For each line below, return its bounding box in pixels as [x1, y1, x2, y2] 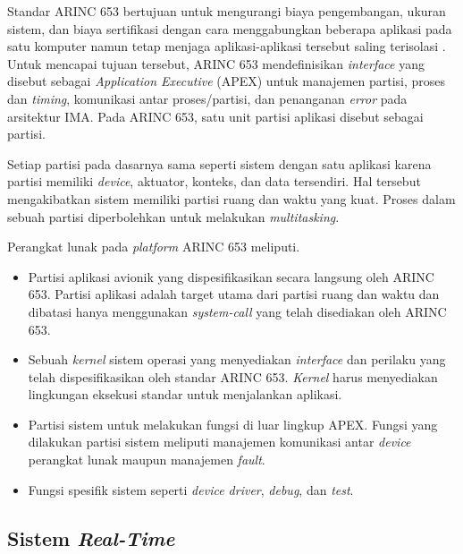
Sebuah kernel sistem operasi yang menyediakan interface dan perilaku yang [28, 350, 446, 369]
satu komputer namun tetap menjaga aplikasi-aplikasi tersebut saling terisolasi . [7, 37, 446, 55]
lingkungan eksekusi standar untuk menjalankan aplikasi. [28, 385, 342, 404]
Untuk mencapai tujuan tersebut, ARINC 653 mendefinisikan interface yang [7, 54, 425, 72]
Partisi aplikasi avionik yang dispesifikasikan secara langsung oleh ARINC [28, 267, 434, 286]
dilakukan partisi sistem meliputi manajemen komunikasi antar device [28, 432, 411, 451]
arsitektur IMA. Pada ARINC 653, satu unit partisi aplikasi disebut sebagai [7, 107, 424, 125]
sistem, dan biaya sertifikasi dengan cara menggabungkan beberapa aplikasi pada [7, 19, 452, 38]
